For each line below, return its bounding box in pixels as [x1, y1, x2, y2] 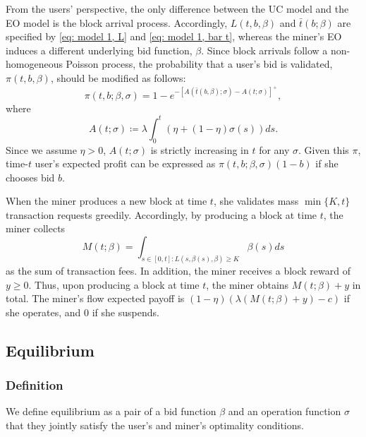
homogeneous [6, 56, 63, 71]
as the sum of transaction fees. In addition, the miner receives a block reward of [6, 263, 350, 277]
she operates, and [6, 304, 81, 319]
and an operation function [228, 404, 341, 419]
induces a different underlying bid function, [6, 42, 193, 57]
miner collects [6, 221, 66, 236]
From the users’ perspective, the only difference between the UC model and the [6, 1, 349, 16]
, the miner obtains [206, 277, 289, 292]
